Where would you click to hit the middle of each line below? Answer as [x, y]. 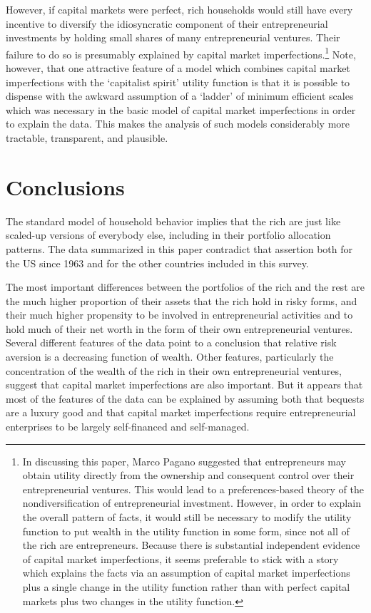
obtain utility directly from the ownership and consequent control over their [188, 475]
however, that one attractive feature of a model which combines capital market [178, 68]
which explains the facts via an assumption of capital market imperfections [186, 573]
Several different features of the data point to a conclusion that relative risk [171, 342]
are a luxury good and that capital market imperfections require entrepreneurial [181, 412]
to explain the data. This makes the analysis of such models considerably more [178, 124]
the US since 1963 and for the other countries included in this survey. [157, 263]
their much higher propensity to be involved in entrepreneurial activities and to [179, 315]
